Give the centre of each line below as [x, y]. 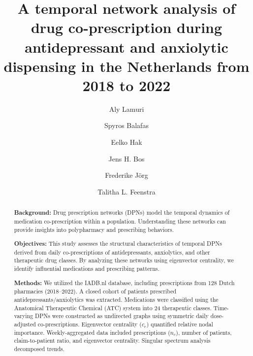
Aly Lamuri [126, 109]
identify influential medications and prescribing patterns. [87, 269]
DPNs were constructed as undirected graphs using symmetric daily [122, 316]
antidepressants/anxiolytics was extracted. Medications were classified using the [116, 299]
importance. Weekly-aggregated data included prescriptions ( [92, 332]
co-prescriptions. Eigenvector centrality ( [90, 324]
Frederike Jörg [126, 175]
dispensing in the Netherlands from [126, 66]
